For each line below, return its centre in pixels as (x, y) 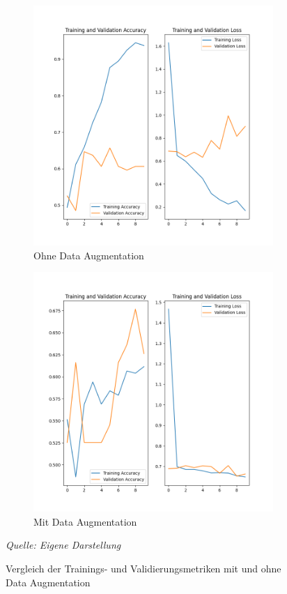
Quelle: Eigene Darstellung (63, 545)
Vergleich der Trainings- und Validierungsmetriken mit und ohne (143, 568)
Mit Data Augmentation (85, 521)
